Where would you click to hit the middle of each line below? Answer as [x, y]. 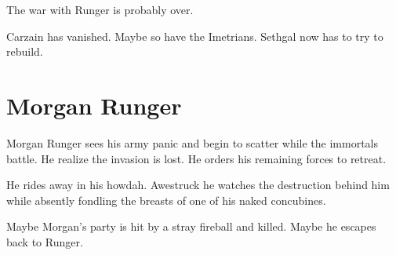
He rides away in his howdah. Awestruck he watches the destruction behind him [198, 185]
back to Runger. [45, 241]
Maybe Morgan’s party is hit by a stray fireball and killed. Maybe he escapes [191, 226]
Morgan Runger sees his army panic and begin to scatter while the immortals [193, 142]
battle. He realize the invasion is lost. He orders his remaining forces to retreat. [196, 158]
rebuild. [25, 51]
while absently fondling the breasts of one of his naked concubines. [166, 200]
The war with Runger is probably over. [100, 9]
